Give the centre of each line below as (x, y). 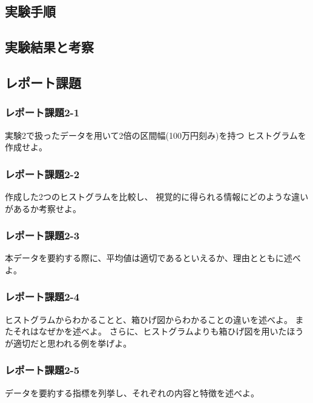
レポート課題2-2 (42, 174)
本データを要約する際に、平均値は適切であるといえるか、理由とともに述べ (153, 258)
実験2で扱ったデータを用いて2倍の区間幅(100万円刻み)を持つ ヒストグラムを (156, 135)
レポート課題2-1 (42, 112)
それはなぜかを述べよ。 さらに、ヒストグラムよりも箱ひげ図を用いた (150, 331)
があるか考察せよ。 (43, 208)
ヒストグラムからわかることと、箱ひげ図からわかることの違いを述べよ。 (149, 319)
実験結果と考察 (49, 47)
